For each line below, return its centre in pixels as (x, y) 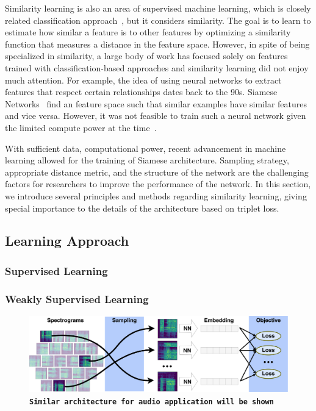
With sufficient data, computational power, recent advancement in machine (145, 148)
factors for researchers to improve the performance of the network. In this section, (158, 184)
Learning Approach (67, 241)
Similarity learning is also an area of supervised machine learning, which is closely (158, 8)
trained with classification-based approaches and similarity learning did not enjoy (157, 67)
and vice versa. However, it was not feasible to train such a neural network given (156, 116)
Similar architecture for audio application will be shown (152, 402)
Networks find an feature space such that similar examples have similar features (156, 103)
